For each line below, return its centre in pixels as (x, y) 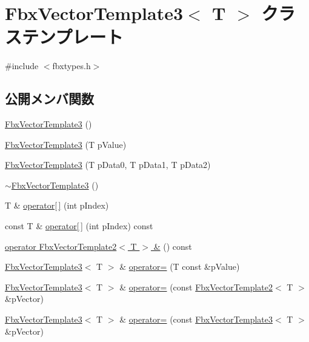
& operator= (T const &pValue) (180, 267)
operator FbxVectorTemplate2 (61, 246)
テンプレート (73, 37)
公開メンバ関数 (49, 99)
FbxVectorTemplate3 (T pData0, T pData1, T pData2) (108, 165)
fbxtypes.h (71, 66)
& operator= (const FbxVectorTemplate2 (196, 287)
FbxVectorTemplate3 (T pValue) (66, 144)
